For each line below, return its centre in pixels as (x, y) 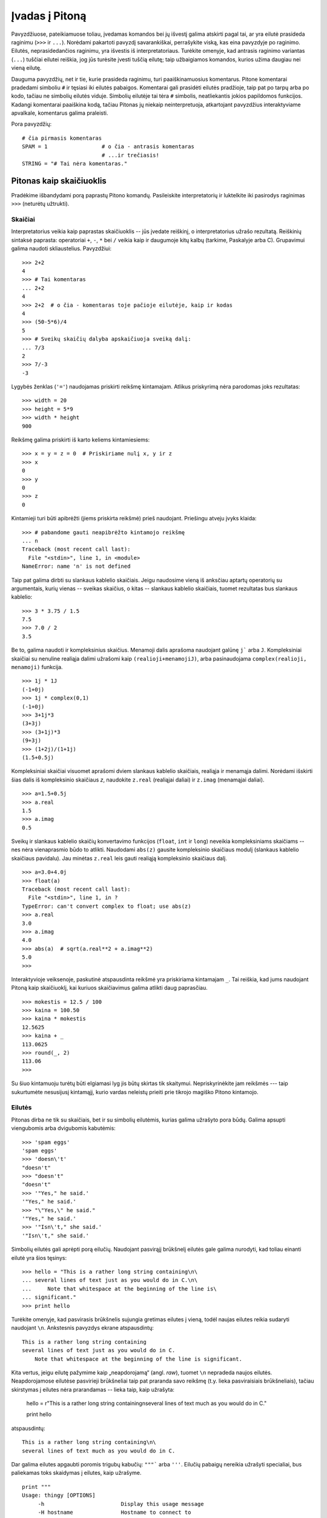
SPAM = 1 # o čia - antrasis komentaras (108, 147)
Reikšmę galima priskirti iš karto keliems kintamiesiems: (81, 440)
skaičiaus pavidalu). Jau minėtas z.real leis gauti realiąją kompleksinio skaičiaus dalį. (119, 858)
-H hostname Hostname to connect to (114, 1512)
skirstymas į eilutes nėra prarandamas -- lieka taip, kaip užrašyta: (93, 1389)
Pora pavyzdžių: (31, 124)
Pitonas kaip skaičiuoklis (59, 181)
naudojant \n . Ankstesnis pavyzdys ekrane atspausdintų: (83, 1328)
